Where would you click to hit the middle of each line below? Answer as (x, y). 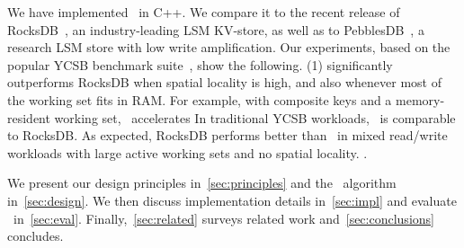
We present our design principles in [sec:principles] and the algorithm (202, 183)
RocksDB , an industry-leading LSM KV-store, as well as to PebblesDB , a (216, 29)
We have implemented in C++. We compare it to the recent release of (204, 12)
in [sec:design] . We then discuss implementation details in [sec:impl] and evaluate (232, 200)
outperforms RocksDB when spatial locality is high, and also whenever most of (224, 82)
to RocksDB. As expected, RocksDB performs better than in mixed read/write (228, 135)
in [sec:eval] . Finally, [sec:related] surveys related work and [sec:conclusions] (223, 218)
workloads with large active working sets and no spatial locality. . (187, 152)
